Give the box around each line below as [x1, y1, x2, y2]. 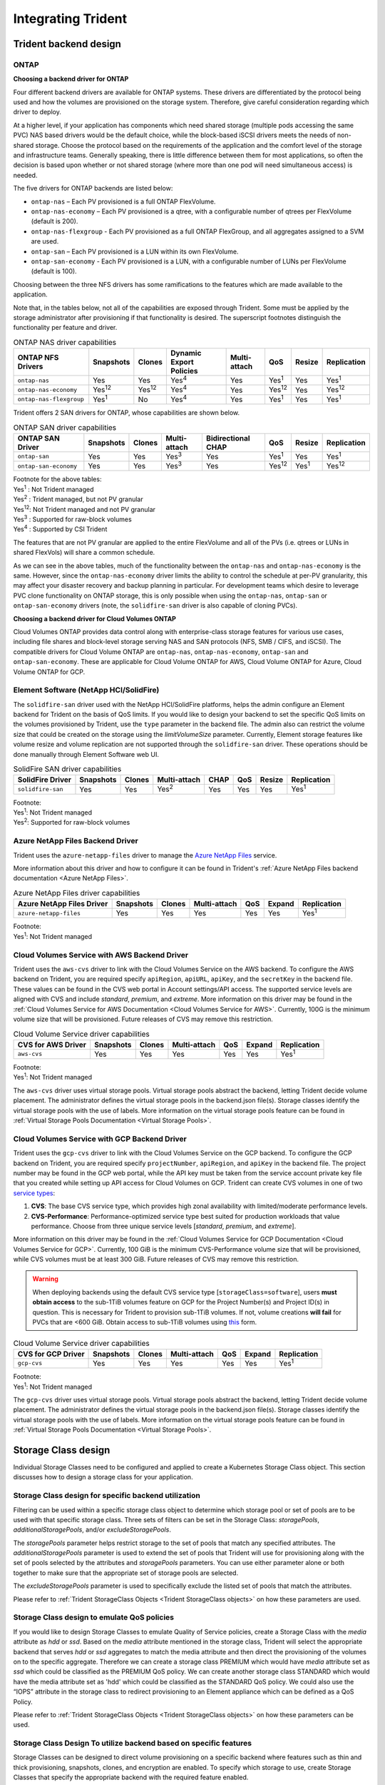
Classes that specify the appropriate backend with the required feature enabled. [13, 1773, 249, 1781]
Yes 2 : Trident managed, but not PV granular [13, 493, 143, 503]
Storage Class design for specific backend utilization [13, 1491, 201, 1501]
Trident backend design [13, 38, 121, 50]
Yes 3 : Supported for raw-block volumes [13, 514, 132, 524]
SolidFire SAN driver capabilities [13, 764, 122, 774]
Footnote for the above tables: [13, 475, 102, 483]
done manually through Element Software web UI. [13, 750, 160, 758]
